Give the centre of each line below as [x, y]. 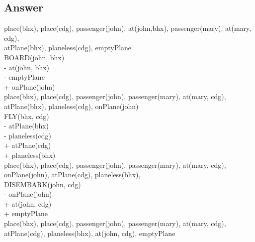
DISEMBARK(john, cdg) [42, 184]
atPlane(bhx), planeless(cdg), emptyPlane [68, 48]
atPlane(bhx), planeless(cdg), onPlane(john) [71, 106]
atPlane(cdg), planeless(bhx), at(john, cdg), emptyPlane [90, 233]
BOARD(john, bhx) [34, 57]
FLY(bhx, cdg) [27, 116]
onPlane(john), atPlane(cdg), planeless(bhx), [72, 175]
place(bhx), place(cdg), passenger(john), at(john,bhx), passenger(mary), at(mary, [128, 28]
